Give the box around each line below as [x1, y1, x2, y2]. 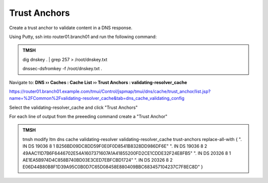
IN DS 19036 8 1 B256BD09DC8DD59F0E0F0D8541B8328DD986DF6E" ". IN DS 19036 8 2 [22, 143, 207, 149]
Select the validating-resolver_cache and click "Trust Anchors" [9, 104, 138, 110]
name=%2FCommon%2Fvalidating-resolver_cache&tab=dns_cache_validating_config [9, 95, 185, 101]
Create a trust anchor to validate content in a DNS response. [9, 25, 133, 31]
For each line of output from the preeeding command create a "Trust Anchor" [9, 114, 168, 120]
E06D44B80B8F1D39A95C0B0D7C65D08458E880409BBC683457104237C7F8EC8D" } [22, 164, 203, 170]
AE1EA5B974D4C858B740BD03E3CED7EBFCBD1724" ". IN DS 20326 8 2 [22, 157, 173, 163]
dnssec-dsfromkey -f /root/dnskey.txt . [22, 66, 103, 72]
